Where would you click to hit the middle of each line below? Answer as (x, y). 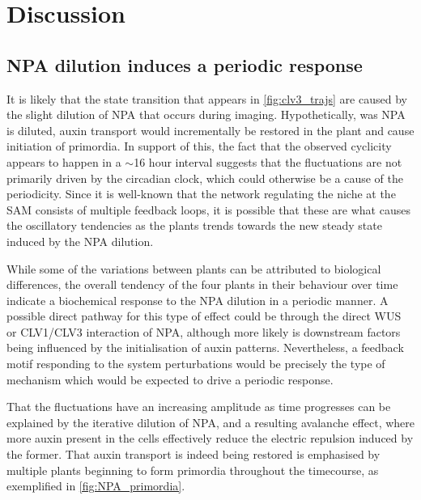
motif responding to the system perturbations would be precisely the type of (196, 364)
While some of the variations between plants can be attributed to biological (194, 268)
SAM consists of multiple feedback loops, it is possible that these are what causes (208, 209)
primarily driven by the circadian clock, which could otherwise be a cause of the (205, 178)
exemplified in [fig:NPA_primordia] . (96, 486)
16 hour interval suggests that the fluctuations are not (268, 161)
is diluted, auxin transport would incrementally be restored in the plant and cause (210, 130)
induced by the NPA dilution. (80, 241)
